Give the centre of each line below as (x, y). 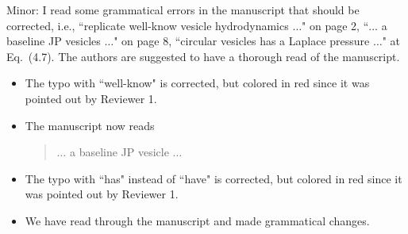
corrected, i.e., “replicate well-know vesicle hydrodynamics (148, 25)
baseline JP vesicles (54, 41)
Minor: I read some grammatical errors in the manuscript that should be (183, 10)
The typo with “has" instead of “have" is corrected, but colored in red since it (214, 178)
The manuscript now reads (90, 125)
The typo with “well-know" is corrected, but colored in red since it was (197, 83)
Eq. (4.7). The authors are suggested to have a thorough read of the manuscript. (203, 56)
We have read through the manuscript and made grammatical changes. (197, 220)
